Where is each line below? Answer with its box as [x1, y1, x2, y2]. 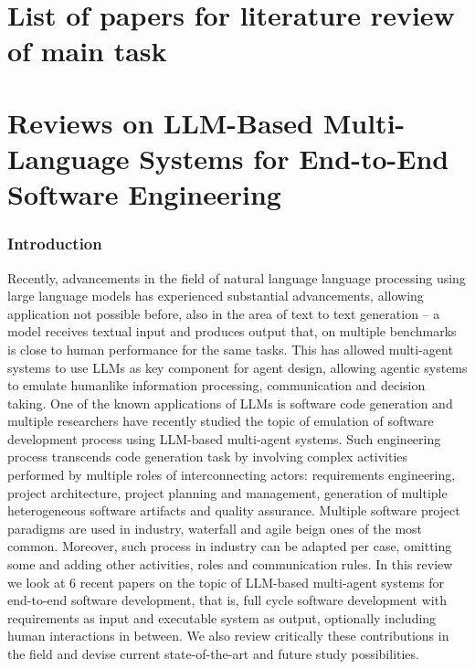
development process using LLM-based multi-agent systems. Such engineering [7, 429, 441, 448]
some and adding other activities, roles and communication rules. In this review [7, 555, 453, 574]
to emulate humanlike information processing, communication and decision [7, 376, 426, 395]
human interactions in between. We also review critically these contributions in [7, 626, 449, 645]
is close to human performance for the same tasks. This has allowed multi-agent [7, 339, 453, 358]
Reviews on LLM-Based [7, 103, 313, 141]
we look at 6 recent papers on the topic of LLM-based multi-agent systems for [7, 572, 445, 591]
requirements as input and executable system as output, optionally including [7, 608, 437, 627]
